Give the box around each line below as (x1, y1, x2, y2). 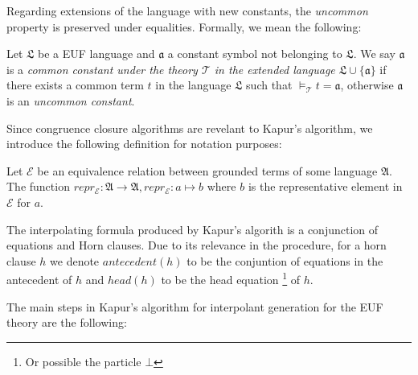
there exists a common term (6, 76, 144, 93)
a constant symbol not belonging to (167, 45, 342, 62)
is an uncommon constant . (6, 92, 135, 109)
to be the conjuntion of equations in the (186, 252, 383, 269)
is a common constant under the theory (6, 60, 198, 77)
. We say (353, 45, 395, 62)
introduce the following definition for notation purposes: (6, 135, 282, 152)
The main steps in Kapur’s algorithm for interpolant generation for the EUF (6, 298, 383, 315)
